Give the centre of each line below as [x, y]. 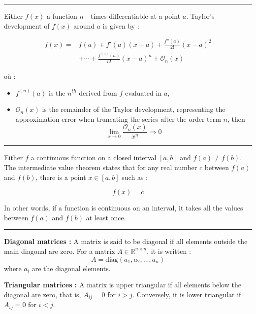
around [84, 25]
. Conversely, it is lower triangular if [187, 294]
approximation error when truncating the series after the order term [118, 119]
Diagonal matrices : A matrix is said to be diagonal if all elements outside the [126, 241]
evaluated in [143, 92]
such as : [135, 177]
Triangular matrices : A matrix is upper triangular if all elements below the [123, 285]
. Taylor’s [200, 16]
